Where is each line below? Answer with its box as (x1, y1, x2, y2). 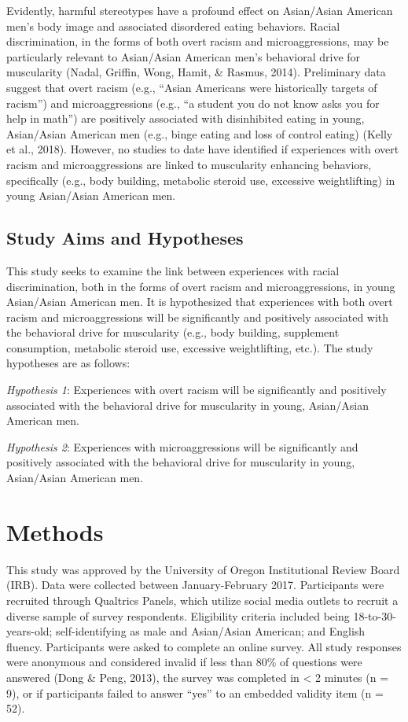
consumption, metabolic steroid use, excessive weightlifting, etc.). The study (6, 339, 373, 355)
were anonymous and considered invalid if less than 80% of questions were (6, 654, 362, 670)
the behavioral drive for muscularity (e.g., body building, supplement (6, 324, 340, 341)
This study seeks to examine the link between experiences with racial (6, 262, 340, 278)
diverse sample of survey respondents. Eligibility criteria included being (6, 607, 350, 624)
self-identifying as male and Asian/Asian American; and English (56, 623, 366, 639)
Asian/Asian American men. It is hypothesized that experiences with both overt (6, 293, 393, 310)
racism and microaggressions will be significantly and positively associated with (6, 308, 389, 325)
